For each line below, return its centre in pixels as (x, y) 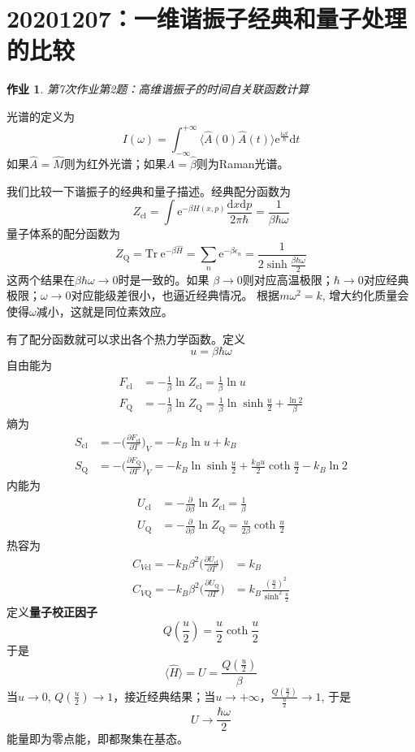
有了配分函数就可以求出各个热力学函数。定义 (126, 338)
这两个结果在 (41, 279)
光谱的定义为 (41, 116)
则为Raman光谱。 (242, 164)
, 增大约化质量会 (365, 295)
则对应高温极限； (288, 279)
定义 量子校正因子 (52, 612)
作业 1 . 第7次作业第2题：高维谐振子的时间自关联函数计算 (158, 89)
